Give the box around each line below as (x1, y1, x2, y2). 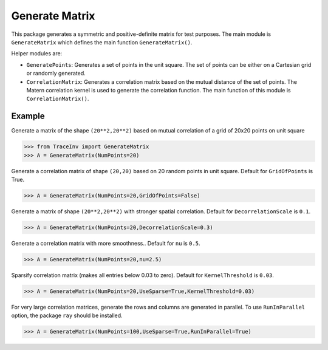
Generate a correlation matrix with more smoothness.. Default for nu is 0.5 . (11, 239, 200, 247)
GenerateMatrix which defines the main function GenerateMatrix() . (11, 38, 193, 46)
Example (11, 111, 45, 122)
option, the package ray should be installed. (11, 312, 123, 319)
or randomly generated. (26, 70, 86, 77)
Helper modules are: (11, 50, 63, 57)
